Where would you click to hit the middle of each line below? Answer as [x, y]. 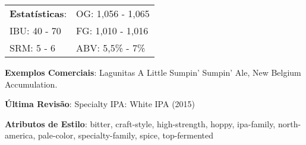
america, [20, 135]
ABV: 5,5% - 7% [111, 48]
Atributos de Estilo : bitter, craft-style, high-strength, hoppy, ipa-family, [140, 123]
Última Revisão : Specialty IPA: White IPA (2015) [100, 104]
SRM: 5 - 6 [33, 48]
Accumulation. [31, 84]
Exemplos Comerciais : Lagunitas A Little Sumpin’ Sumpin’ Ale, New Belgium [153, 72]
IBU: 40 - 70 [35, 30]
